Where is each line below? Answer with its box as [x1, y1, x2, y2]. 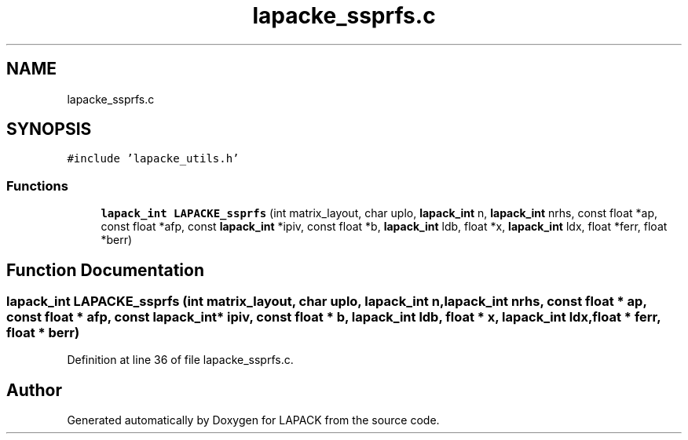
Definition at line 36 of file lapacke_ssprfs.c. [67, 353, 294, 367]
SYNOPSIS [6, 119, 92, 140]
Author [6, 380, 62, 400]
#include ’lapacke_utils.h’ [67, 152, 240, 165]
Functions [6, 177, 68, 194]
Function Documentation [6, 260, 204, 280]
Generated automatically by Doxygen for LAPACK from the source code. [67, 413, 440, 427]
